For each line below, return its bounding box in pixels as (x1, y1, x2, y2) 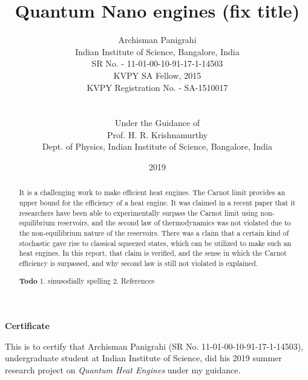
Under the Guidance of (114, 116, 200, 129)
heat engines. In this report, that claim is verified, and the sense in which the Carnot (19, 248, 287, 258)
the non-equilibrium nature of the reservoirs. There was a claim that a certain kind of (19, 228, 289, 238)
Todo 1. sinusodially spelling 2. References (19, 275, 154, 286)
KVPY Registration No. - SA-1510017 (87, 81, 228, 93)
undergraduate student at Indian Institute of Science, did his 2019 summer (5, 352, 282, 364)
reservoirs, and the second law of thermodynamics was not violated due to (57, 218, 291, 228)
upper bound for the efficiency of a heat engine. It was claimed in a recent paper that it (19, 198, 296, 208)
